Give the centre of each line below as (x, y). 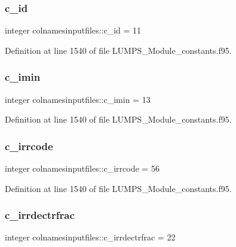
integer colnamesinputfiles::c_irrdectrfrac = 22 (90, 237)
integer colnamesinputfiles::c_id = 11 (73, 30)
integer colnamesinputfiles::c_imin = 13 (78, 99)
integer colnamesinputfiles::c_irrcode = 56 (82, 168)
